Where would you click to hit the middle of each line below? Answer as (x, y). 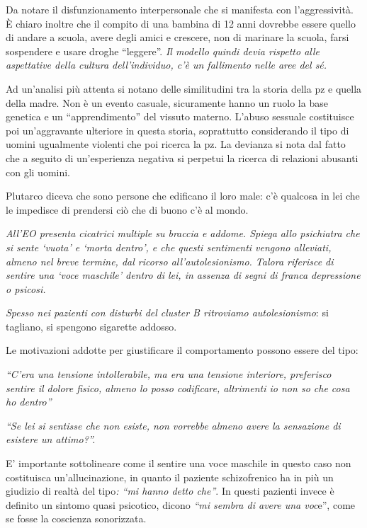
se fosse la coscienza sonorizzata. (76, 518)
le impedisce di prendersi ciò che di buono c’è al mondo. (127, 209)
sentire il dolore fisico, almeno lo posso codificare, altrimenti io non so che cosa (178, 388)
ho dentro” (29, 402)
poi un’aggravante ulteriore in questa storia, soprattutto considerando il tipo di (177, 130)
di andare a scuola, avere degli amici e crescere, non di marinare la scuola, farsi (177, 37)
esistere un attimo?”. (51, 439)
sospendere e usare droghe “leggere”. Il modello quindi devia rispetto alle (163, 51)
